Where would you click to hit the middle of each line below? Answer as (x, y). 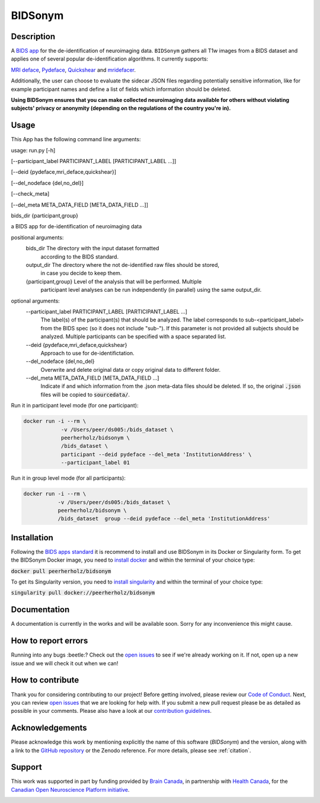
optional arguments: (36, 301)
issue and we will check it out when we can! (65, 663)
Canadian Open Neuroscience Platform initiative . (70, 789)
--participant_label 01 (95, 463)
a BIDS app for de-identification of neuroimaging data (76, 227)
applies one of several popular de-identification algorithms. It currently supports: (110, 59)
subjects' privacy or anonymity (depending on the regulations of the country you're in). (121, 108)
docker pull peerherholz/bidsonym (61, 571)
